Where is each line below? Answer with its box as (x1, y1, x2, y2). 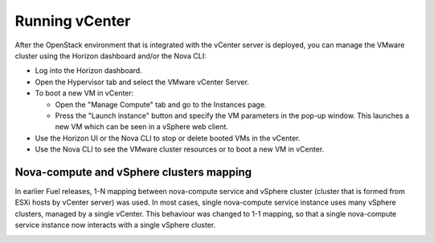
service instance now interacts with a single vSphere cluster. (14, 221, 216, 230)
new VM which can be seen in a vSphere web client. (55, 122, 229, 132)
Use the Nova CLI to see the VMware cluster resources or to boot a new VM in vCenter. (35, 144, 325, 154)
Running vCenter (14, 12, 131, 30)
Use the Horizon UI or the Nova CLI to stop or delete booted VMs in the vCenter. (35, 133, 301, 143)
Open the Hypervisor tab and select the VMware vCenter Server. (35, 77, 249, 87)
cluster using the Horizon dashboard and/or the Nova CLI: (14, 51, 207, 60)
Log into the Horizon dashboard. (35, 66, 142, 75)
